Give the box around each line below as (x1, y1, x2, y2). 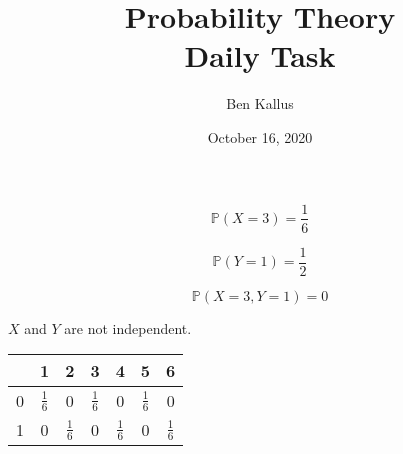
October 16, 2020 (207, 126, 313, 147)
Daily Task (184, 35, 336, 76)
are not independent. (64, 317, 192, 338)
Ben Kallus (226, 93, 294, 114)
